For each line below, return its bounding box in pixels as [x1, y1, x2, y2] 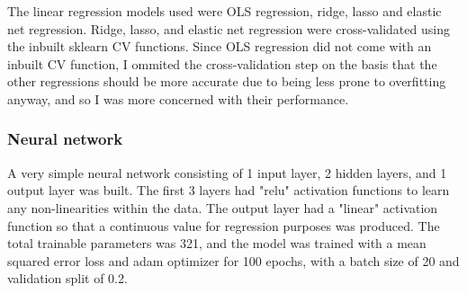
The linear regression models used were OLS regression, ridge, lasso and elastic [7, 2, 442, 20]
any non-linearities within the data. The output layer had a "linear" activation [7, 198, 438, 217]
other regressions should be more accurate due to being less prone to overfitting [7, 72, 446, 91]
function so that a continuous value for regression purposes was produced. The [7, 216, 440, 235]
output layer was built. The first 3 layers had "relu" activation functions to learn [7, 181, 450, 200]
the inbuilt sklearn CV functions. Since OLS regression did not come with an [7, 37, 432, 56]
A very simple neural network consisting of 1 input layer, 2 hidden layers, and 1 [7, 163, 447, 182]
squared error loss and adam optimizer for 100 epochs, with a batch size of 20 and [7, 251, 460, 270]
